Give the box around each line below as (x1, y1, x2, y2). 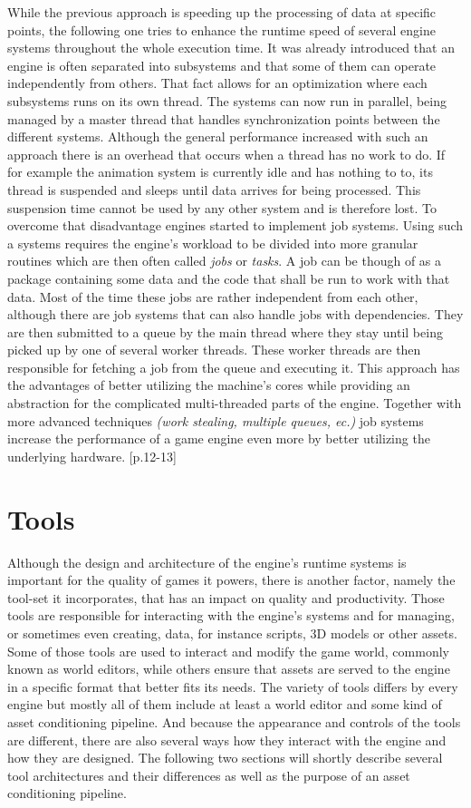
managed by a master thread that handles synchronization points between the (7, 109, 440, 128)
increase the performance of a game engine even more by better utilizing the (7, 429, 430, 448)
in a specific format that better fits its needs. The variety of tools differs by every (7, 677, 458, 696)
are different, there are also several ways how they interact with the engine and (7, 730, 447, 749)
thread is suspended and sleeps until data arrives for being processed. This (7, 180, 421, 199)
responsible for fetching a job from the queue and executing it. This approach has (7, 357, 460, 376)
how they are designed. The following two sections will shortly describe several (7, 748, 443, 767)
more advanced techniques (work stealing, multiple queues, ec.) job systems (7, 411, 424, 430)
